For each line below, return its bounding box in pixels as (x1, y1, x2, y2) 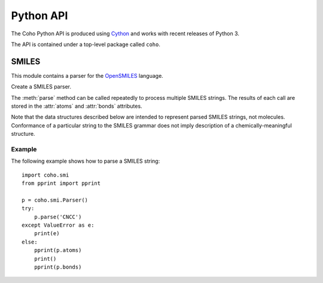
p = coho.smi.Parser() (22, 196, 89, 203)
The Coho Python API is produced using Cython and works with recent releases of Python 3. (11, 30, 239, 37)
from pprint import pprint (22, 180, 101, 187)
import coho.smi (22, 171, 69, 178)
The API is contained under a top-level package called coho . (11, 41, 161, 48)
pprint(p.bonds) (33, 264, 82, 270)
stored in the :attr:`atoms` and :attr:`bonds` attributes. (11, 102, 143, 110)
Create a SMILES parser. (11, 83, 72, 90)
